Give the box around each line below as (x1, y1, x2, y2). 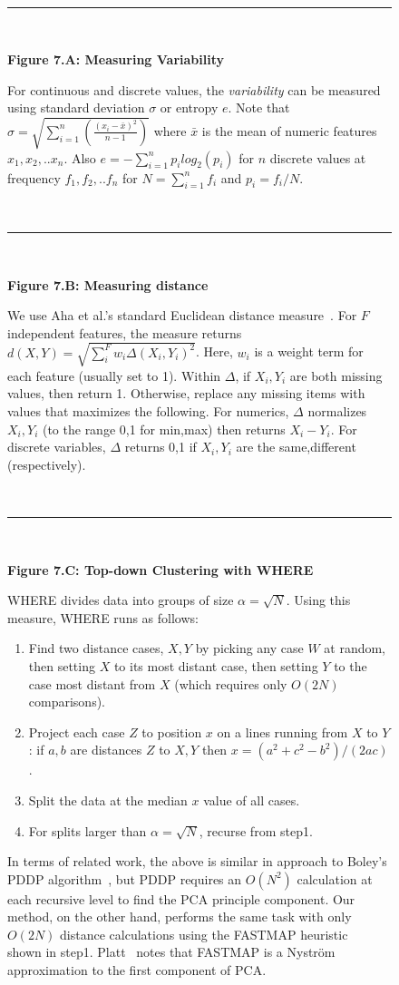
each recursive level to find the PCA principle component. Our (7, 889, 355, 908)
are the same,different (236, 437, 356, 456)
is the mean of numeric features (201, 121, 377, 140)
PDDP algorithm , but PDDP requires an (7, 869, 242, 888)
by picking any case (195, 639, 304, 658)
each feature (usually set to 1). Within (7, 366, 221, 385)
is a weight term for (254, 342, 364, 361)
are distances (70, 740, 142, 759)
